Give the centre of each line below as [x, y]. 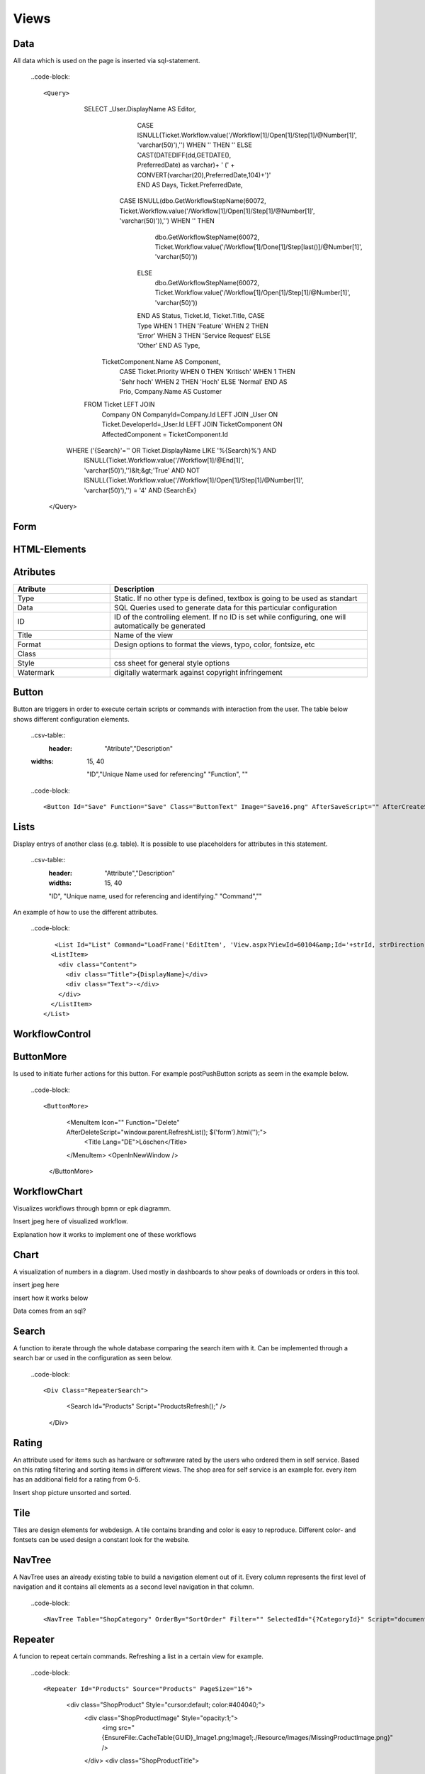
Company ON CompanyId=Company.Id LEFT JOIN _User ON [190, 414]
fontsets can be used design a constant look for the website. [102, 1540]
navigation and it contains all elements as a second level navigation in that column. [134, 1587]
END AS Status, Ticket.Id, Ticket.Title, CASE [201, 316]
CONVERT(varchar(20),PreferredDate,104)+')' [204, 175]
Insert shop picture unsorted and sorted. [72, 1492]
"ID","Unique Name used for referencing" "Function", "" [167, 774]
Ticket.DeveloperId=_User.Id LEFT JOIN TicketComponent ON [192, 424]
